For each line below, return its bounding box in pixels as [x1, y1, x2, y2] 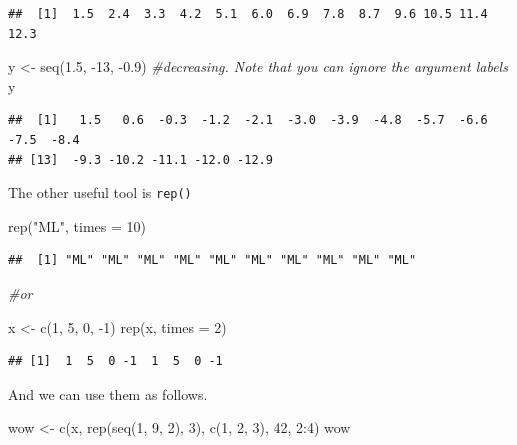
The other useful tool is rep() [8, 182, 192, 203]
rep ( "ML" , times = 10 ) [8, 215, 146, 236]
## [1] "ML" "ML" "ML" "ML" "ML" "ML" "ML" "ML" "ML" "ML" [8, 253, 417, 268]
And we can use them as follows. [8, 383, 208, 404]
